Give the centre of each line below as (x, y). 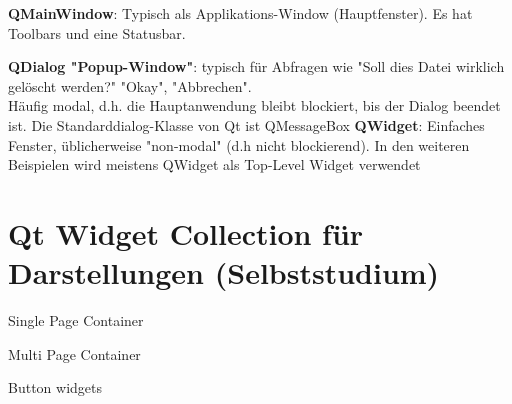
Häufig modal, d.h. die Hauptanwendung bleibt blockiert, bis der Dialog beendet (254, 105)
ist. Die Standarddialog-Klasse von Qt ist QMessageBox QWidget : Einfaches (246, 124)
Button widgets (55, 387)
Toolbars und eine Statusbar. (97, 32)
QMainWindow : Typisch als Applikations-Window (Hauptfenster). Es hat (240, 13)
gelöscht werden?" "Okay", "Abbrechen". (130, 85)
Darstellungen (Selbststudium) (224, 272)
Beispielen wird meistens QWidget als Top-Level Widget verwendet (214, 164)
